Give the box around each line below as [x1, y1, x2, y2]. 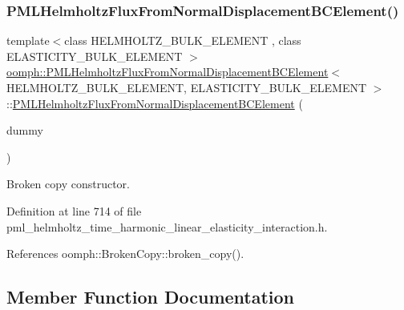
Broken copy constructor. [6, 175, 130, 192]
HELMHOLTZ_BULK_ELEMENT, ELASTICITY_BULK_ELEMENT [6, 79, 367, 95]
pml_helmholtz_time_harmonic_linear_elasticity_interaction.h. [6, 218, 328, 235]
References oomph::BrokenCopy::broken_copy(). [6, 245, 244, 262]
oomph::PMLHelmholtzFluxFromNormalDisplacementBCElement [6, 63, 329, 80]
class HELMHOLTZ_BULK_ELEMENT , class [64, 32, 301, 49]
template [6, 32, 50, 49]
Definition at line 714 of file [6, 202, 142, 219]
